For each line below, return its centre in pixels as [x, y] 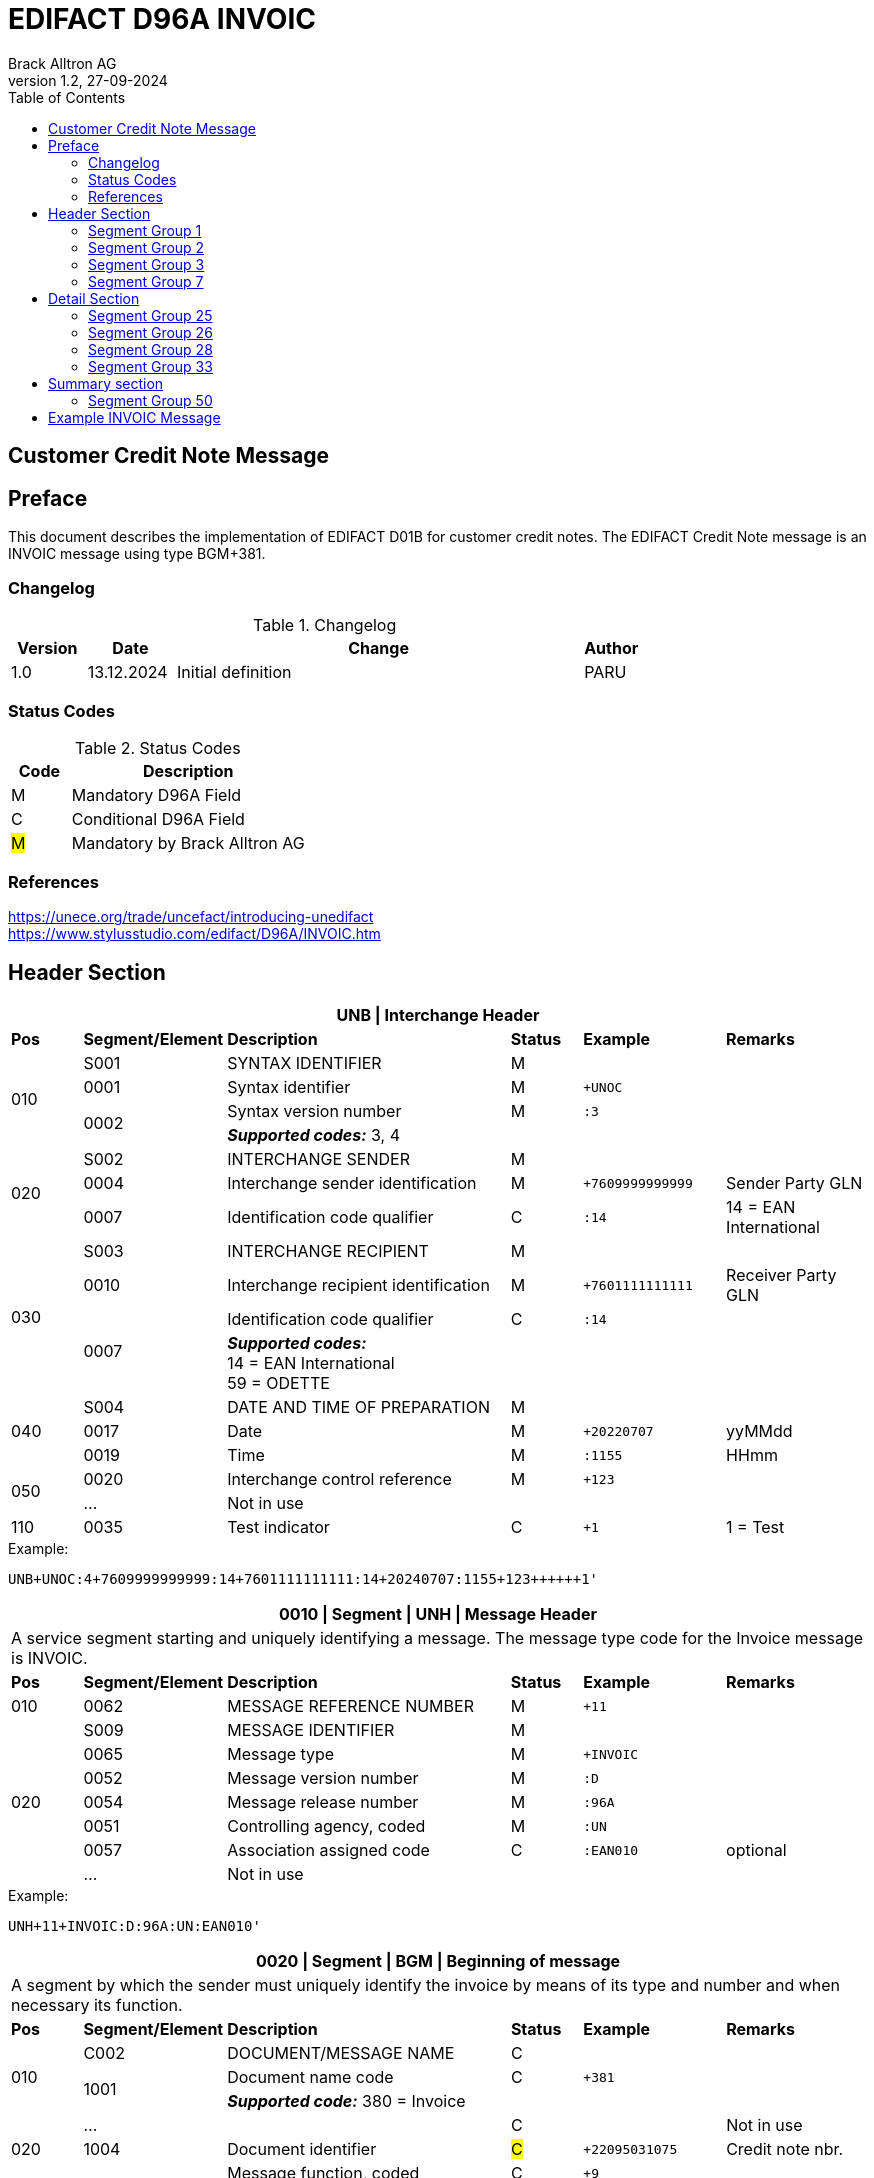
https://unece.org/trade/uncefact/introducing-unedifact [191, 917]
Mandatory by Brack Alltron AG [188, 842]
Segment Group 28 [150, 349]
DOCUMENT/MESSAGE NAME [341, 2053]
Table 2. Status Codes [158, 747]
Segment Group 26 [150, 332]
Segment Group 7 [146, 281]
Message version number [323, 1778]
